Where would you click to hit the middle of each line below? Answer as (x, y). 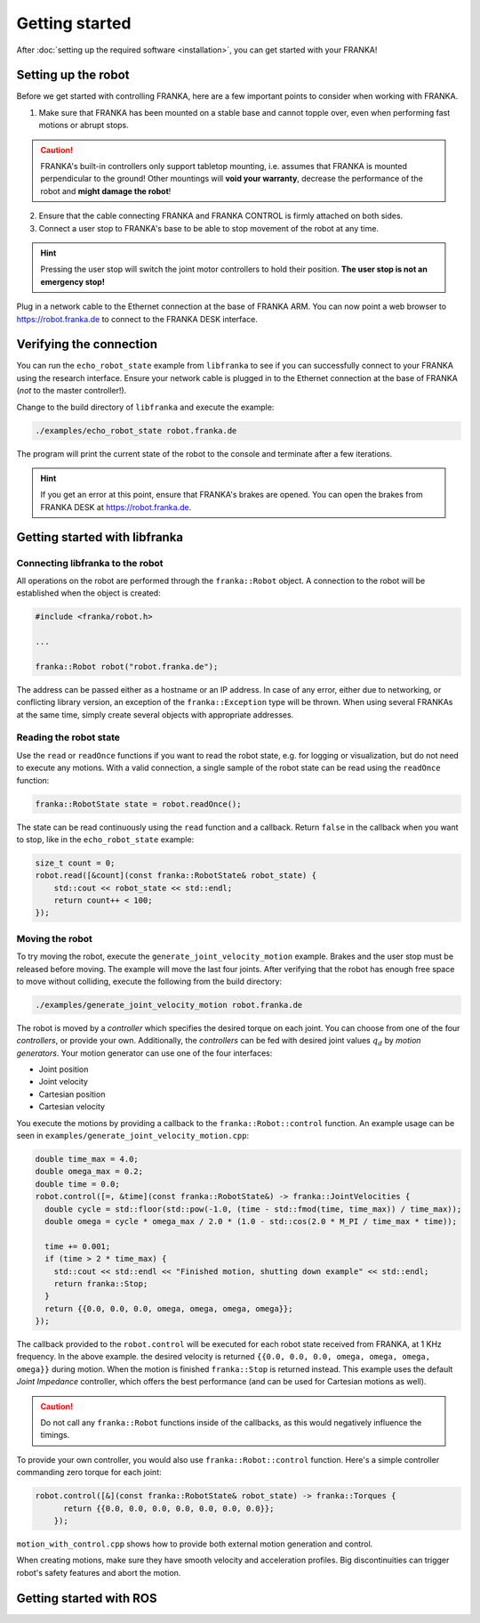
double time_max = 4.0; (87, 1159)
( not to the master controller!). (72, 391)
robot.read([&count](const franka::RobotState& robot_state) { (176, 876)
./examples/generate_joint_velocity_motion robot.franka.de (169, 1005)
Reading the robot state (68, 737)
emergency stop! (73, 281)
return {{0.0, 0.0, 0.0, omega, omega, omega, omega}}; (169, 1308)
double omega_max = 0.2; (89, 1172)
